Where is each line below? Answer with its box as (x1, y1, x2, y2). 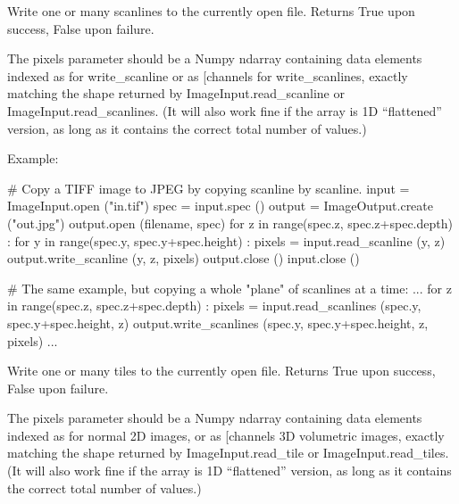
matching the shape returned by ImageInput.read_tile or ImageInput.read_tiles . (7, 443, 449, 462)
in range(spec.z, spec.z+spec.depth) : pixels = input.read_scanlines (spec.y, (7, 296, 421, 315)
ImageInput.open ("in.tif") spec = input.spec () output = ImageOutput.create (7, 196, 433, 215)
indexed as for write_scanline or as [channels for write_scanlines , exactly (7, 66, 408, 85)
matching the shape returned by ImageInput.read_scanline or (7, 84, 345, 103)
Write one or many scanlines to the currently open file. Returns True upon (7, 2, 415, 20)
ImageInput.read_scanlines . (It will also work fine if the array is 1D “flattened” (7, 101, 442, 120)
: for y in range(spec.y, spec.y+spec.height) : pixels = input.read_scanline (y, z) (7, 231, 446, 250)
